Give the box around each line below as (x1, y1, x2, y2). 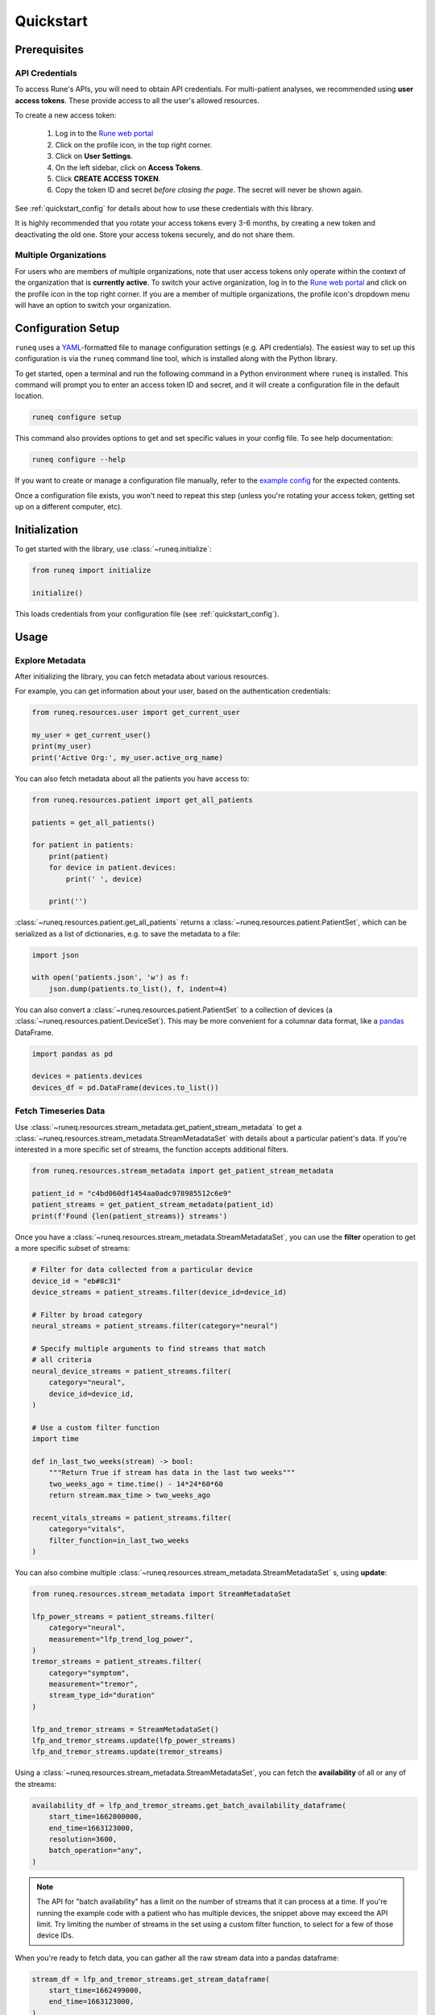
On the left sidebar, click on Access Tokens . (55, 162, 203, 172)
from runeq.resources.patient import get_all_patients (31, 795, 253, 804)
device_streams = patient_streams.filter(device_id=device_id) (31, 1288, 288, 1297)
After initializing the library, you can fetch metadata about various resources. (14, 671, 269, 681)
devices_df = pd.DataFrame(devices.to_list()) (31, 1082, 219, 1092)
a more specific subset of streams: (14, 1244, 130, 1253)
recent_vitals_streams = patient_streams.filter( (31, 1513, 232, 1523)
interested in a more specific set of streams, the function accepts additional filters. (14, 1145, 289, 1154)
